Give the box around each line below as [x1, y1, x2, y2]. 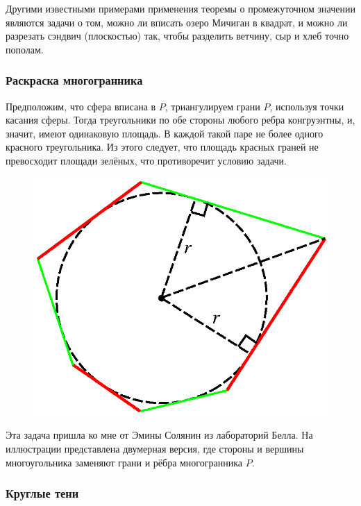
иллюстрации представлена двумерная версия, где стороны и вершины [6, 441, 304, 455]
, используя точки [269, 99, 344, 113]
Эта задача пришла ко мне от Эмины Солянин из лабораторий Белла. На [6, 428, 313, 442]
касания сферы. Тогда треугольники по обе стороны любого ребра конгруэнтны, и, [6, 112, 355, 127]
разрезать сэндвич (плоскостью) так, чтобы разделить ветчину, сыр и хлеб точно [6, 28, 349, 43]
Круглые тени [6, 484, 79, 502]
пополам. [6, 42, 44, 56]
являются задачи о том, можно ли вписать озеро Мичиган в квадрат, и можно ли [6, 15, 348, 29]
